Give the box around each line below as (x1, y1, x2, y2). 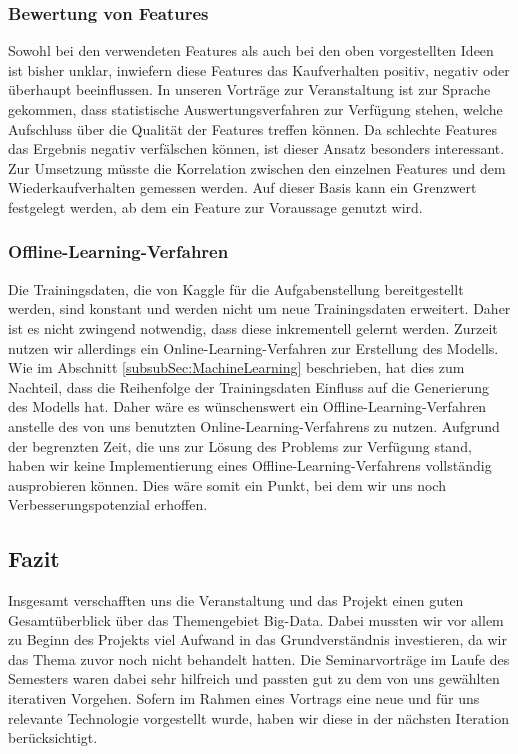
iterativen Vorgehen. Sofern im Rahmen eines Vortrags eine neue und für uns (8, 688, 480, 709)
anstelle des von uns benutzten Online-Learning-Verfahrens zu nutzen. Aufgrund (8, 415, 500, 436)
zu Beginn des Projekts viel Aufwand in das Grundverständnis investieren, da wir (8, 629, 507, 650)
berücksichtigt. (8, 727, 98, 748)
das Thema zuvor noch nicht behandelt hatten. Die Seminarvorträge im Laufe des (8, 648, 510, 669)
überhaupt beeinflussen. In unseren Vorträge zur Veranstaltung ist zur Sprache (8, 79, 491, 100)
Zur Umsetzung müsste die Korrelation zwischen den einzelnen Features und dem (8, 157, 506, 178)
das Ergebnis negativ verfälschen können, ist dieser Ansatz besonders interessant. (8, 138, 505, 159)
